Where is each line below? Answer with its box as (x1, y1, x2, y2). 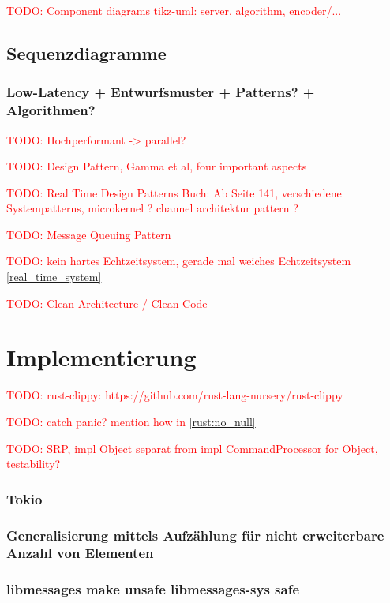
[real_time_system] (6, 268, 102, 285)
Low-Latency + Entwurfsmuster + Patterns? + (6, 82, 315, 102)
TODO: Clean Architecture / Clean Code (6, 294, 208, 311)
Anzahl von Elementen (6, 543, 154, 563)
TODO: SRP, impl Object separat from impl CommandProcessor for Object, (6, 440, 378, 456)
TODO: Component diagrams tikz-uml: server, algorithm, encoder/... (6, 2, 342, 18)
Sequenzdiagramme (6, 40, 167, 65)
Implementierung (6, 341, 197, 373)
